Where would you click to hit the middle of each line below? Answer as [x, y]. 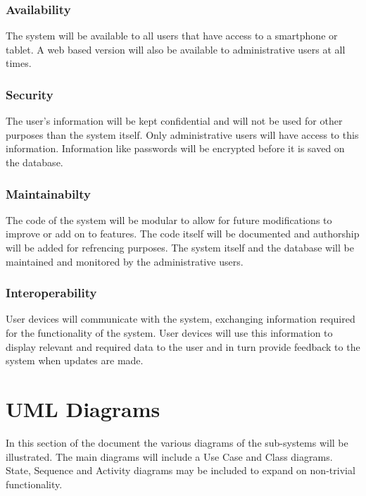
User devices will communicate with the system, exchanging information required [181, 319]
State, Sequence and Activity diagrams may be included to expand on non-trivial [181, 470]
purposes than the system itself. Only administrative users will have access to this [182, 134]
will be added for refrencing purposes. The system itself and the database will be [180, 247]
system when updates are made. [75, 360]
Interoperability [51, 293]
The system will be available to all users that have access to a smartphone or [172, 36]
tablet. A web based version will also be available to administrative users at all [176, 49]
